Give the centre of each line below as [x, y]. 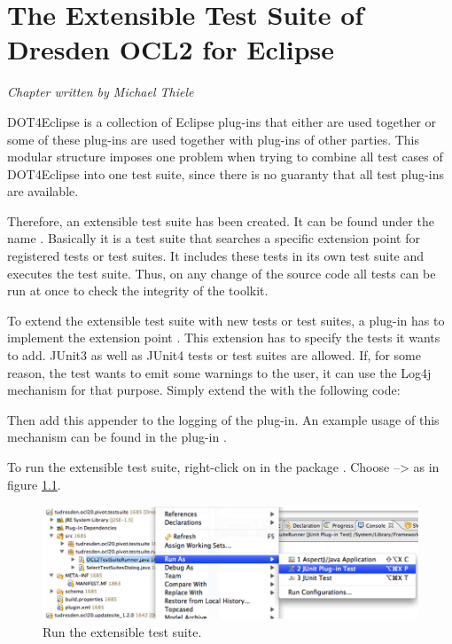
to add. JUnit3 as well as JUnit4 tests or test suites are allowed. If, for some [214, 355]
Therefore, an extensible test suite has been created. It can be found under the [221, 220]
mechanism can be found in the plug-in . [117, 437]
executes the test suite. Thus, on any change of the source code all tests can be [222, 273]
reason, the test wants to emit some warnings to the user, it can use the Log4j [219, 372]
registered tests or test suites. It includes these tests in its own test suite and [216, 256]
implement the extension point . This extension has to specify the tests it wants [224, 338]
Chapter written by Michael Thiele [101, 92]
